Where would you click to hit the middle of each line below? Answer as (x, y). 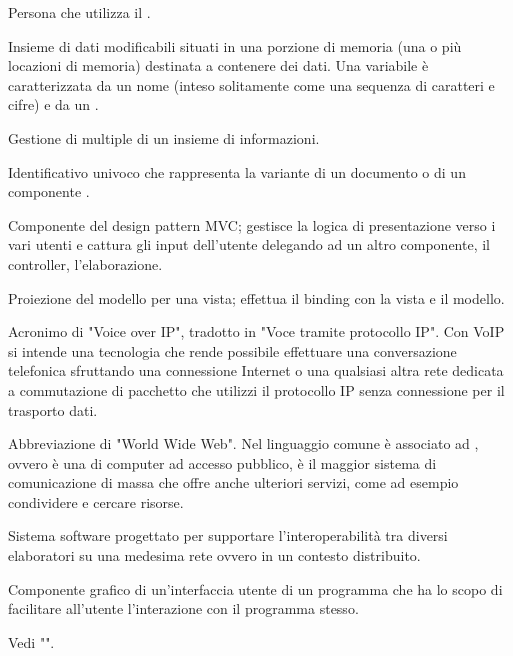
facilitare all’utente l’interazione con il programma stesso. (183, 608)
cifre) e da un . (53, 104)
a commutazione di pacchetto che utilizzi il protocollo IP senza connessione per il (256, 389)
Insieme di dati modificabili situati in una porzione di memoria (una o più (235, 45)
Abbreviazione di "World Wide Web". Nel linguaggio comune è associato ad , (243, 443)
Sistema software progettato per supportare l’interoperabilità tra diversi (228, 535)
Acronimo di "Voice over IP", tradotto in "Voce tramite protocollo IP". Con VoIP (256, 331)
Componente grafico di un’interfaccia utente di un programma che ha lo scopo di (255, 588)
